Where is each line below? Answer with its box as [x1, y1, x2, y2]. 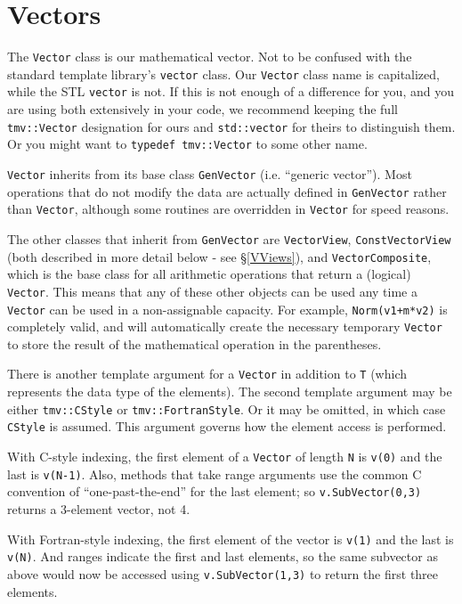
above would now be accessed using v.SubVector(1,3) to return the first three [7, 564, 439, 583]
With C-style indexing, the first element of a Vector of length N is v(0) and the [7, 447, 442, 465]
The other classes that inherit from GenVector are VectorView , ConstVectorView [7, 229, 451, 248]
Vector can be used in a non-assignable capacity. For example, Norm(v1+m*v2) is [7, 299, 448, 318]
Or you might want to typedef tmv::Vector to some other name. [7, 135, 368, 153]
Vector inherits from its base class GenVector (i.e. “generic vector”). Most [7, 165, 412, 183]
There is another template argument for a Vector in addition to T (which [7, 364, 407, 383]
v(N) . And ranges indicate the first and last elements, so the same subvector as [7, 547, 438, 566]
